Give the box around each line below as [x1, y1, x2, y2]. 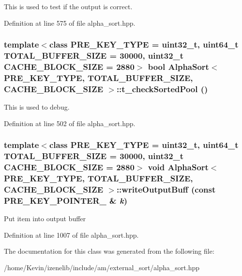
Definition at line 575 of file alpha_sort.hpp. [4, 17, 136, 28]
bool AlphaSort [148, 60, 209, 72]
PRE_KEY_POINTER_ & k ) [4, 194, 127, 206]
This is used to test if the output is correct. [4, 1, 133, 11]
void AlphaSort [148, 161, 209, 173]
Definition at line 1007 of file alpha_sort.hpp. [4, 229, 139, 240]
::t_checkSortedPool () [116, 82, 208, 95]
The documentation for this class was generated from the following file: [4, 246, 214, 256]
